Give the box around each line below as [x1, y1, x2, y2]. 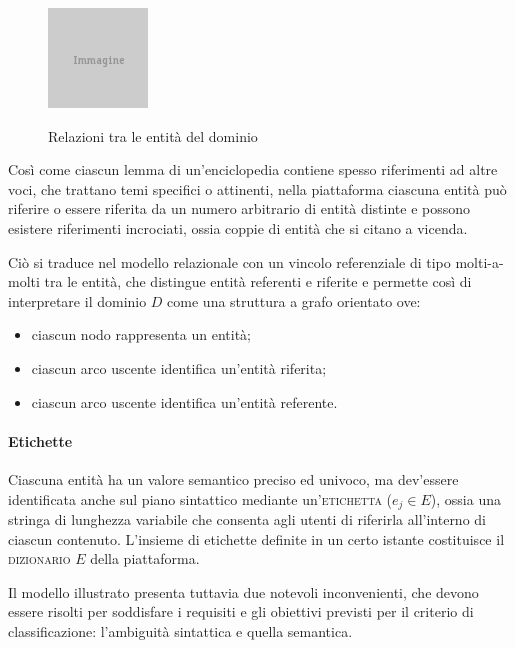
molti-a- [455, 251, 504, 272]
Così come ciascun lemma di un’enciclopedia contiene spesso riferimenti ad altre [8, 159, 498, 180]
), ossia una [430, 488, 501, 509]
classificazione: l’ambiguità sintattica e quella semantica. [8, 620, 353, 641]
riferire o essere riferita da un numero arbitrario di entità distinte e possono [8, 198, 471, 219]
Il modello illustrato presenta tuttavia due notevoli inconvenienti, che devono [8, 581, 479, 602]
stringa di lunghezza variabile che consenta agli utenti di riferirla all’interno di [8, 508, 486, 529]
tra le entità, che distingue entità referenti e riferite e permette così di [44, 271, 472, 292]
